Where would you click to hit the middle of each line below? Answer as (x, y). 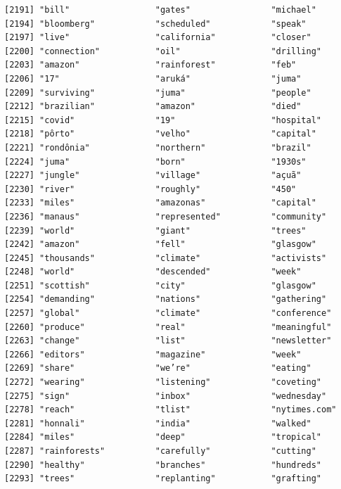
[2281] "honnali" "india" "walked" (158, 423)
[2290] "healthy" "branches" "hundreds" (163, 465)
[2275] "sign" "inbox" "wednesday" (166, 396)
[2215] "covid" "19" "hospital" (163, 120)
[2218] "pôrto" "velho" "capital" (160, 134)
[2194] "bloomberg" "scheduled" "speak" (155, 24)
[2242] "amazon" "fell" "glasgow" (160, 245)
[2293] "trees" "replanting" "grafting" (163, 479)
